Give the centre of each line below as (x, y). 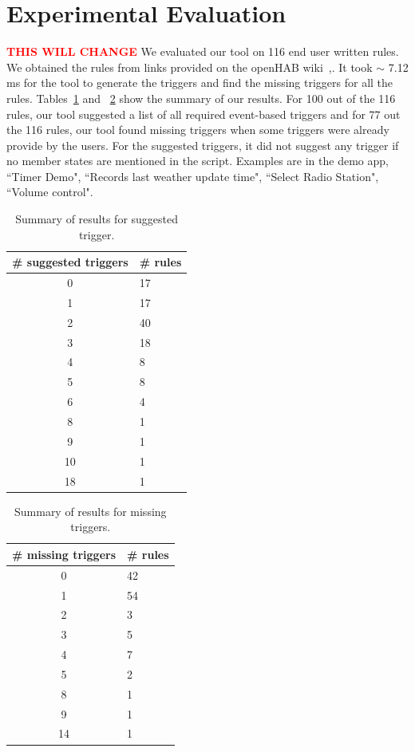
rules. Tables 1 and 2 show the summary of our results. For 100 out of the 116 (201, 98)
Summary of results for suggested (97, 219)
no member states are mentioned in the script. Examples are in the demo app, (198, 161)
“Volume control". (50, 192)
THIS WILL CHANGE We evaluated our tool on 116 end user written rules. (203, 51)
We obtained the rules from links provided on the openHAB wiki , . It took (190, 67)
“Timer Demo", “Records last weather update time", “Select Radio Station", (193, 176)
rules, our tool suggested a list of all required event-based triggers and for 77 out (204, 114)
